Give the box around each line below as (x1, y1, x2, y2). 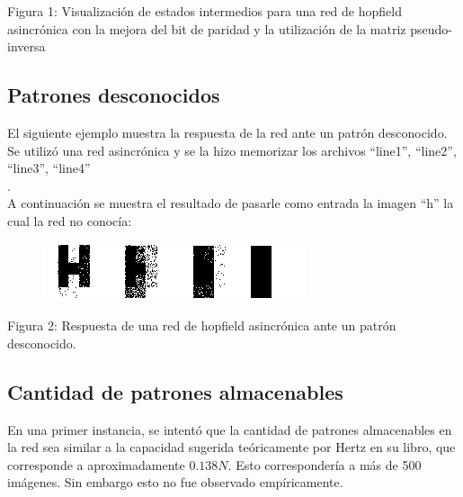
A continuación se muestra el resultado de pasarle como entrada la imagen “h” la (7, 194, 454, 212)
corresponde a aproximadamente (7, 455, 185, 474)
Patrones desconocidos (7, 81, 220, 109)
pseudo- (410, 19, 452, 38)
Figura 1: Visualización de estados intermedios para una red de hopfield (7, 2, 402, 20)
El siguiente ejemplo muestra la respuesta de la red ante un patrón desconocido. (7, 122, 448, 141)
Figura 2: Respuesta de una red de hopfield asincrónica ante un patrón (7, 316, 396, 335)
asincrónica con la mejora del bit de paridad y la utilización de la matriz (7, 19, 406, 38)
